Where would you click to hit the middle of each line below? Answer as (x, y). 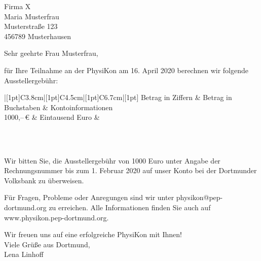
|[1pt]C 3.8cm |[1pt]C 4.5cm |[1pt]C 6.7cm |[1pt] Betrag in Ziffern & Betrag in (118, 97)
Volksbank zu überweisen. (44, 180)
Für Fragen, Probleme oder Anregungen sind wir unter (89, 197)
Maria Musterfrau (32, 16)
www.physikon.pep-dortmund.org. (57, 217)
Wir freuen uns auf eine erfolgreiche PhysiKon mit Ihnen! (93, 234)
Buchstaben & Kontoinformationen (59, 107)
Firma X (17, 6)
